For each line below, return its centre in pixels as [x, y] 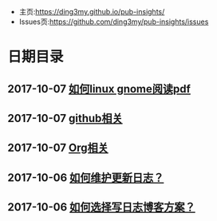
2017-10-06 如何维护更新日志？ [86, 178]
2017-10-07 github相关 [65, 118]
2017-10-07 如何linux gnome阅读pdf [99, 89]
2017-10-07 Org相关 [58, 148]
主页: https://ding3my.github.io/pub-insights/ [92, 12]
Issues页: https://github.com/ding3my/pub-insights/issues [114, 22]
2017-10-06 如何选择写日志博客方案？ [102, 207]
